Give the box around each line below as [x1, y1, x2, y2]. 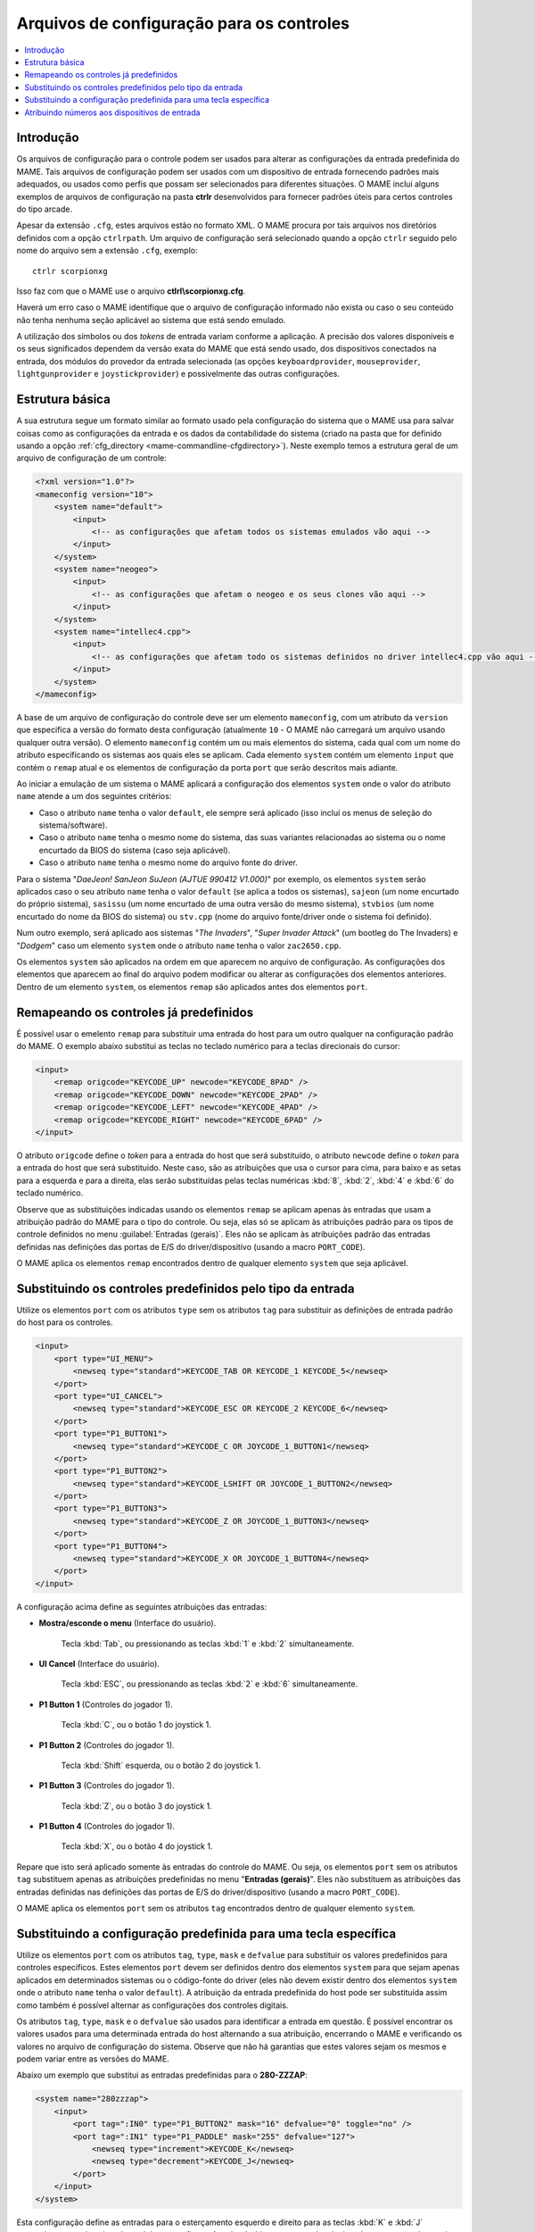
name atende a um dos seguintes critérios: [16, 791, 172, 802]
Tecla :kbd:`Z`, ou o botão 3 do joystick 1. [61, 1800, 213, 1811]
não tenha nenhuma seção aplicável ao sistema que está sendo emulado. [16, 314, 286, 325]
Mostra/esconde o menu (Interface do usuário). [38, 1618, 217, 1628]
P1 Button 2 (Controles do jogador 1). [38, 1739, 175, 1750]
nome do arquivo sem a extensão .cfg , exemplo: [16, 246, 198, 256]
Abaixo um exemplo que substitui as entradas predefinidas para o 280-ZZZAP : [16, 2070, 308, 2080]
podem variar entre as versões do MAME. [16, 2053, 169, 2064]
